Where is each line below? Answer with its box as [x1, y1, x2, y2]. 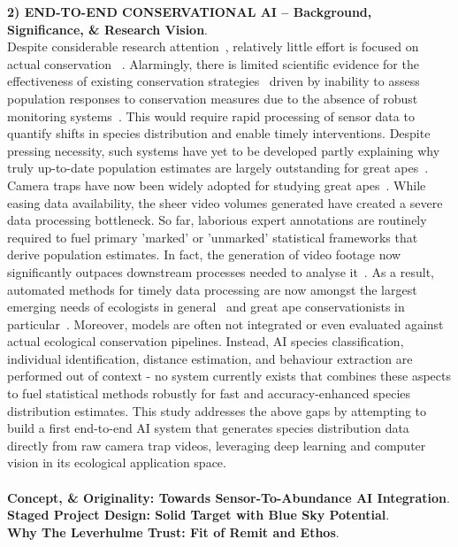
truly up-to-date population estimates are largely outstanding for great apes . [7, 158, 429, 177]
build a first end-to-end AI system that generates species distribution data [7, 419, 409, 437]
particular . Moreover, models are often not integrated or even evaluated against [7, 314, 444, 333]
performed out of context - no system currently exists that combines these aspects [7, 366, 451, 385]
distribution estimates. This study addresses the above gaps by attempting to [7, 401, 427, 420]
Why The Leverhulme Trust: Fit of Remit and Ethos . [7, 522, 340, 541]
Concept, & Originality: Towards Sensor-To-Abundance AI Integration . [7, 488, 450, 506]
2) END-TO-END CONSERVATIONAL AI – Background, [7, 3, 372, 20]
